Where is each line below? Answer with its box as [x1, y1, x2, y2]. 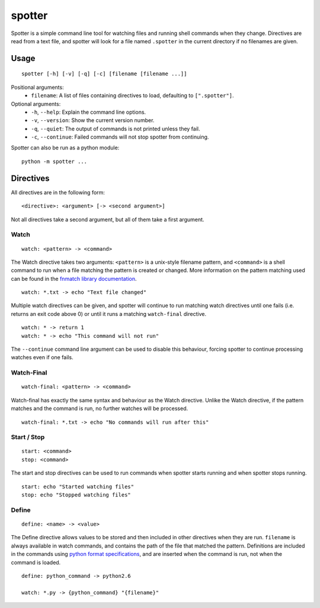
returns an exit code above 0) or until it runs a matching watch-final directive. [11, 310, 207, 317]
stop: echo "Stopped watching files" [21, 492, 132, 498]
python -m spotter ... [21, 158, 88, 165]
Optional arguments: [11, 100, 61, 107]
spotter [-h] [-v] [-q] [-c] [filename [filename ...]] [21, 71, 187, 77]
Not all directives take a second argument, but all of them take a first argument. [11, 216, 204, 223]
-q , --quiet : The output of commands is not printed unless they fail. [31, 125, 201, 132]
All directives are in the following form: [11, 188, 105, 196]
